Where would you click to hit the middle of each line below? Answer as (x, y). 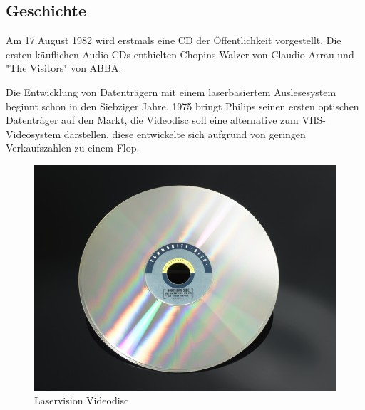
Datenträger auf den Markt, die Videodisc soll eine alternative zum (152, 120)
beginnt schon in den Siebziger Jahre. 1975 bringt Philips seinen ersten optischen (182, 106)
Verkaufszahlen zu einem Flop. (73, 148)
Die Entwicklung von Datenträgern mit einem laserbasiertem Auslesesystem (171, 91)
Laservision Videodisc (82, 400)
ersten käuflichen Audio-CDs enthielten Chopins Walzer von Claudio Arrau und (180, 54)
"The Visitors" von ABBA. (64, 68)
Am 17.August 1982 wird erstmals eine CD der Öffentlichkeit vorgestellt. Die (174, 40)
